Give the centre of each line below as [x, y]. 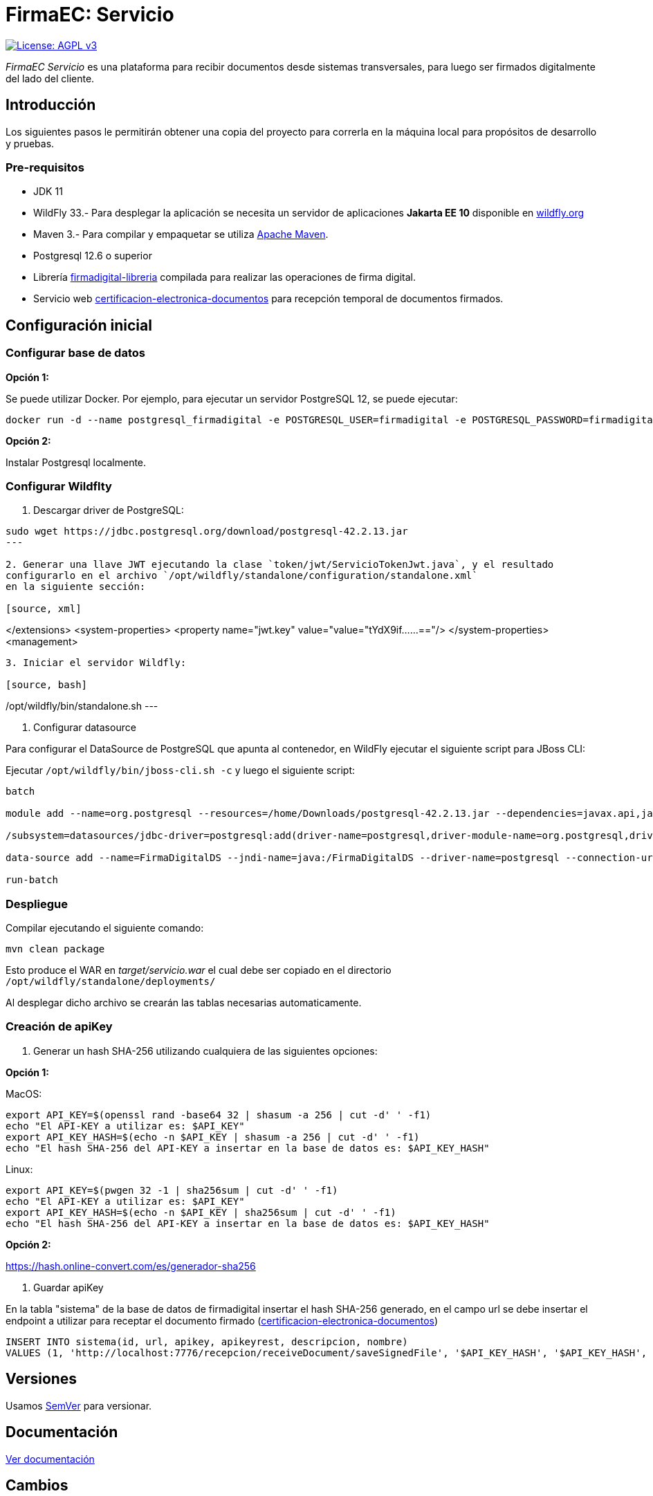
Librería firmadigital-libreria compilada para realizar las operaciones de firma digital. [225, 277]
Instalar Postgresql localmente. [76, 462]
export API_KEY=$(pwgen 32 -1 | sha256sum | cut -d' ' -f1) [172, 1190]
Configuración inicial [79, 325]
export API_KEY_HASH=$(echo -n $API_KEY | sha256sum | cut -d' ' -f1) [201, 1212]
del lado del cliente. [50, 78]
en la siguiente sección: [76, 587]
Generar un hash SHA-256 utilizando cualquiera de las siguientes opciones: [205, 1051]
